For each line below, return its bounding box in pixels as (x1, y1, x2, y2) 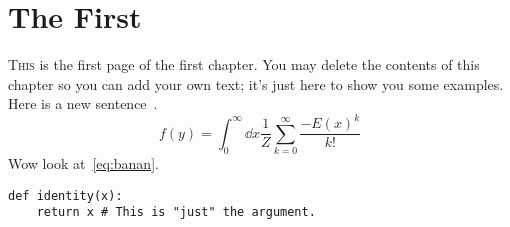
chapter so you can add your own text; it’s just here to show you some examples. (8, 73, 504, 94)
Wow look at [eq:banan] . (8, 153, 159, 174)
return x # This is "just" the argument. (36, 205, 316, 220)
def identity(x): (8, 188, 123, 203)
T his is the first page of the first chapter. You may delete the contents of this (8, 54, 480, 75)
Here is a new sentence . (8, 93, 158, 114)
